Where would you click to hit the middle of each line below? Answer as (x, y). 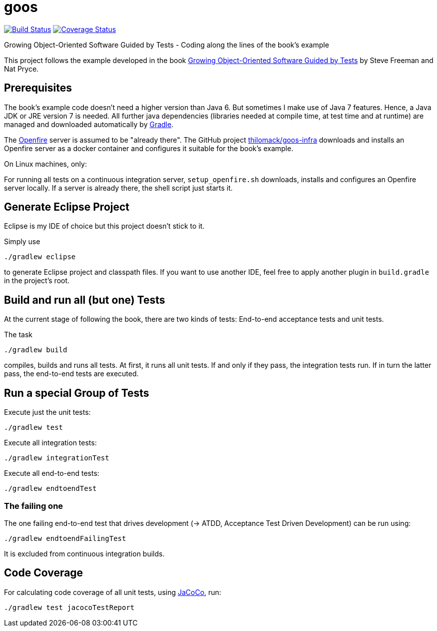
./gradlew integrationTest (57, 458)
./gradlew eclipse (40, 257)
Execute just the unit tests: (47, 412)
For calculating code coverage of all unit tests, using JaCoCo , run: (113, 592)
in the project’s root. (37, 281)
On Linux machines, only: (45, 164)
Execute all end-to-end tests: (52, 473)
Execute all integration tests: (50, 443)
